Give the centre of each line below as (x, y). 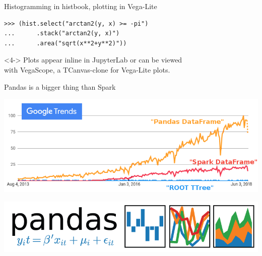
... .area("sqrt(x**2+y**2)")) (65, 43)
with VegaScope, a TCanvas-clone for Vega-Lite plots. (87, 69)
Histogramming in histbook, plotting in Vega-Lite (81, 6)
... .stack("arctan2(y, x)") (62, 34)
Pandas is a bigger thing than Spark (60, 86)
